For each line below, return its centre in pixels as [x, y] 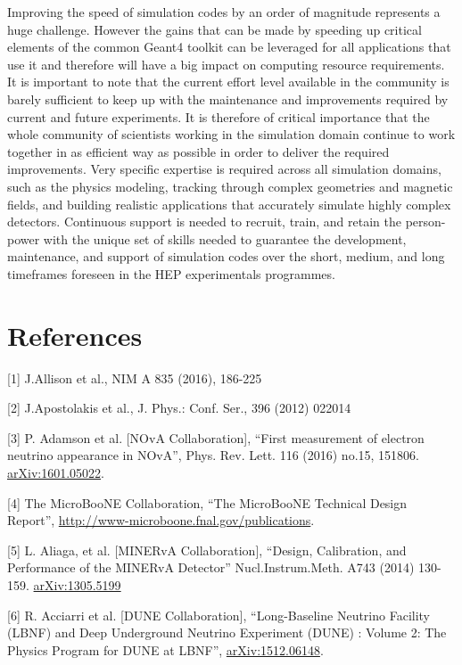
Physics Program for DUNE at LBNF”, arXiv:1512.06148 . [165, 649]
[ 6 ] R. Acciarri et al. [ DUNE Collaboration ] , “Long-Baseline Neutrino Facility [219, 615]
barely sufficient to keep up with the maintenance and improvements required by [228, 99]
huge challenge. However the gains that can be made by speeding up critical [214, 29]
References [75, 335]
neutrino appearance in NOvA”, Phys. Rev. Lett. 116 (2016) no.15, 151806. [213, 455]
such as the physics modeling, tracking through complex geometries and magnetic [230, 186]
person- [425, 222]
